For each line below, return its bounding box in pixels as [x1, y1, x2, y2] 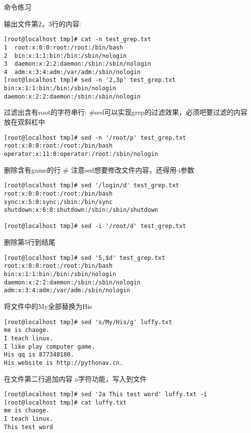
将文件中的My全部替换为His [4, 301, 92, 311]
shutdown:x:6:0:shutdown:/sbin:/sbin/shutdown [4, 206, 158, 214]
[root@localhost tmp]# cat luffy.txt [4, 399, 127, 406]
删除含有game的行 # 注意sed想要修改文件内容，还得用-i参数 [4, 164, 194, 175]
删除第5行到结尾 [4, 237, 55, 247]
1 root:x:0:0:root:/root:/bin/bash [4, 44, 123, 51]
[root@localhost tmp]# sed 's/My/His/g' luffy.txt [4, 318, 172, 326]
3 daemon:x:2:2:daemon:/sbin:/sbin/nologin [4, 60, 151, 68]
